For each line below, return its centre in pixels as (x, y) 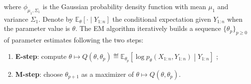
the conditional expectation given (162, 19)
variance (16, 19)
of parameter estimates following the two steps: (74, 40)
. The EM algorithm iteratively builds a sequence (148, 28)
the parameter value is (37, 28)
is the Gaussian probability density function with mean (125, 6)
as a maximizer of (108, 74)
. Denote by (56, 19)
